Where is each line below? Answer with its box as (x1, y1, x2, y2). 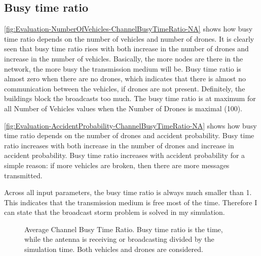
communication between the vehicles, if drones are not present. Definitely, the (4, 83, 245, 93)
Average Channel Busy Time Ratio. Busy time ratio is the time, (24, 223, 223, 234)
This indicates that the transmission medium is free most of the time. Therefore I (4, 197, 257, 207)
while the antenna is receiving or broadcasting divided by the (24, 234, 214, 244)
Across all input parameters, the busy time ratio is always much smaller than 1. (4, 187, 252, 198)
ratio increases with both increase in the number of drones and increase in (4, 140, 234, 150)
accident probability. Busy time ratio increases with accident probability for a (4, 150, 245, 161)
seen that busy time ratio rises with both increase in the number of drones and (4, 43, 249, 54)
